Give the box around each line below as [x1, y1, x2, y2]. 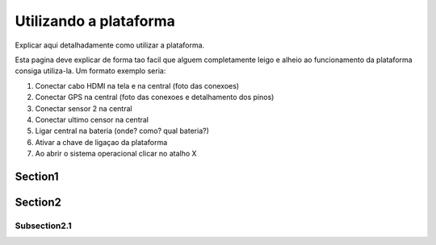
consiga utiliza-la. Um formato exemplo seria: [15, 66, 166, 76]
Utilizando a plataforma [15, 12, 175, 30]
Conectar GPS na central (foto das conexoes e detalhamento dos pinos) [35, 93, 275, 102]
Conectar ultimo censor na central [35, 114, 149, 124]
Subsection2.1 [15, 220, 72, 231]
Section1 [15, 169, 60, 183]
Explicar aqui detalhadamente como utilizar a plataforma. [15, 40, 205, 50]
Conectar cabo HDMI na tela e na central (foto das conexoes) [35, 81, 240, 90]
